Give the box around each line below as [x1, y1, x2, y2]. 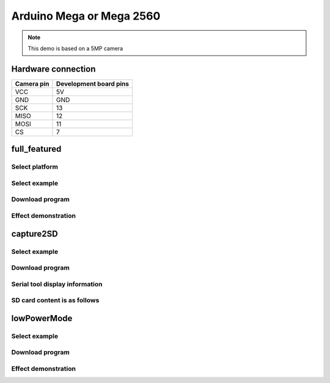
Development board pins [56, 80, 130, 88]
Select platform [11, 163, 58, 171]
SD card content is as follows [11, 296, 100, 305]
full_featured [11, 144, 62, 154]
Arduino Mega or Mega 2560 [11, 9, 161, 23]
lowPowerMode [11, 313, 73, 324]
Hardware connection [11, 64, 96, 74]
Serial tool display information [11, 280, 103, 288]
